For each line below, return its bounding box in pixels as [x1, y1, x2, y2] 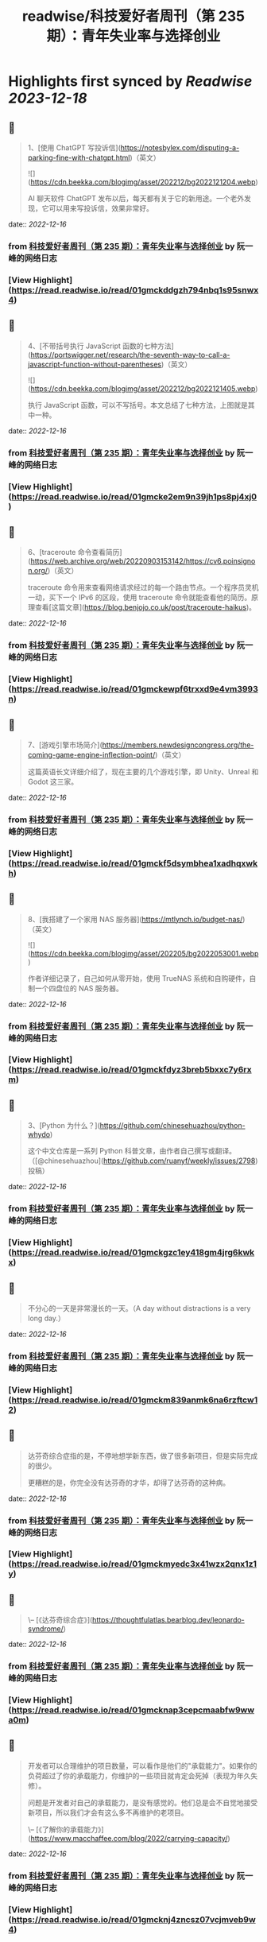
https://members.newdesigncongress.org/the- [102, 740, 254, 750]
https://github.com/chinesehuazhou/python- [99, 1121, 246, 1130]
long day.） [27, 1313, 65, 1323]
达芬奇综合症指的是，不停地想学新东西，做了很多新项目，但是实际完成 [27, 1451, 258, 1460]
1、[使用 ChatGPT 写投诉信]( [27, 143, 122, 152]
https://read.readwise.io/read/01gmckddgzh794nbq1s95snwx [11, 284, 259, 295]
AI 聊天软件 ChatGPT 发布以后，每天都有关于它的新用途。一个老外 [27, 194, 245, 203]
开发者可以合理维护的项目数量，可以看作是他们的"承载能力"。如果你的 [27, 1761, 257, 1770]
